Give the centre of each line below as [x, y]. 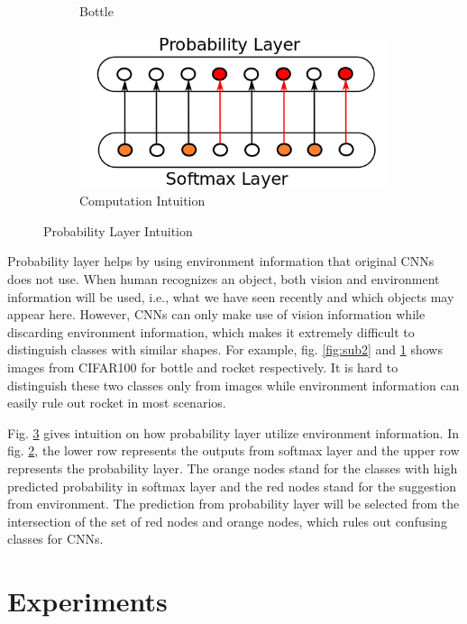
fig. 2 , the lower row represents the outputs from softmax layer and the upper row [233, 450]
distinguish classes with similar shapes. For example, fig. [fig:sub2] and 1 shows [225, 349]
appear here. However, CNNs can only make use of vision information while [216, 314]
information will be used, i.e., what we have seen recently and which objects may [231, 296]
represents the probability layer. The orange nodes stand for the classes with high [233, 468]
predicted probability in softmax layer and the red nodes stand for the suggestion [232, 486]
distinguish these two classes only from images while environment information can [233, 385]
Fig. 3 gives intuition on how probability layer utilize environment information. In [233, 432]
